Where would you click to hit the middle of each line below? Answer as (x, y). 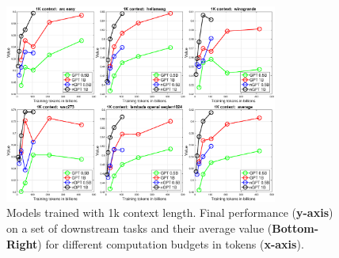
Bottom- (295, 228)
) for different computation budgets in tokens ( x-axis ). (171, 243)
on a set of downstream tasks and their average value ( (139, 228)
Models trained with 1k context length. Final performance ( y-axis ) (170, 212)
